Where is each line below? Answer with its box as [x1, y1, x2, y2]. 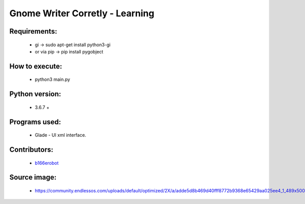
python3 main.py [35, 76, 71, 82]
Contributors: [9, 145, 53, 154]
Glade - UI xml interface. [35, 132, 86, 138]
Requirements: [9, 27, 57, 36]
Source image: [9, 173, 57, 182]
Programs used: [9, 118, 61, 126]
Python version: [9, 90, 62, 99]
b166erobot [35, 160, 59, 166]
